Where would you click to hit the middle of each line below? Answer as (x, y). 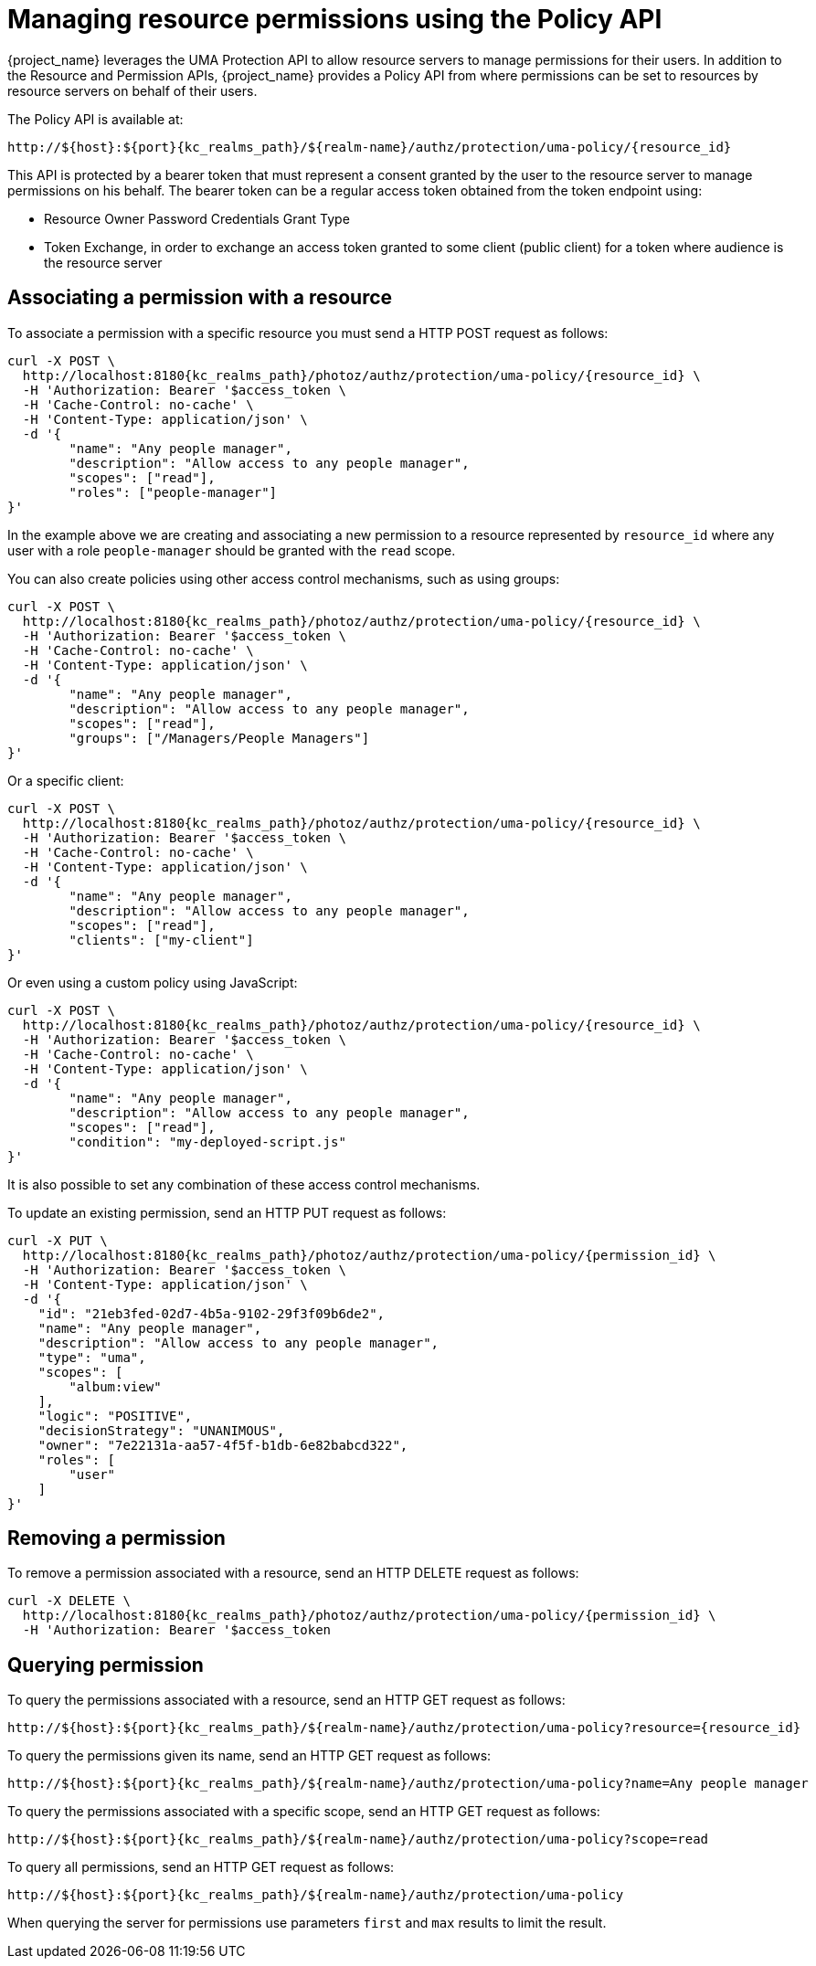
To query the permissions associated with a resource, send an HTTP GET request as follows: (286, 1700)
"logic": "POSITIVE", (115, 1416)
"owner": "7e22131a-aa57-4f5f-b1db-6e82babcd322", (223, 1445)
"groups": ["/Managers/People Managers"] (219, 738)
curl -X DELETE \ (69, 1601)
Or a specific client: (66, 780)
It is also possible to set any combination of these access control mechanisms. (244, 1184)
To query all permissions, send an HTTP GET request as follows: (201, 1867)
